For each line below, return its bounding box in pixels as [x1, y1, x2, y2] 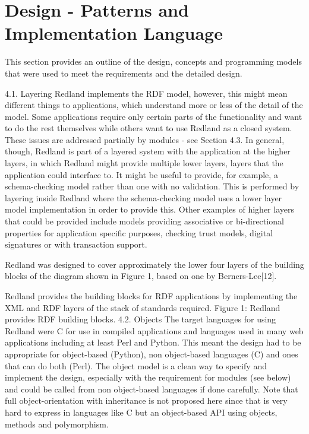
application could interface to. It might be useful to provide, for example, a [5, 168, 278, 180]
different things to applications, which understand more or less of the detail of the [5, 99, 303, 111]
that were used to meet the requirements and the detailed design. [5, 66, 242, 79]
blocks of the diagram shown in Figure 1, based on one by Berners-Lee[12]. [5, 270, 277, 282]
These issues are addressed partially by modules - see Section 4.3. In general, [5, 133, 285, 145]
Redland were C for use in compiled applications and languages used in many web [5, 324, 304, 337]
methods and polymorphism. [5, 417, 109, 430]
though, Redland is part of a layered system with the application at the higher [5, 145, 291, 157]
